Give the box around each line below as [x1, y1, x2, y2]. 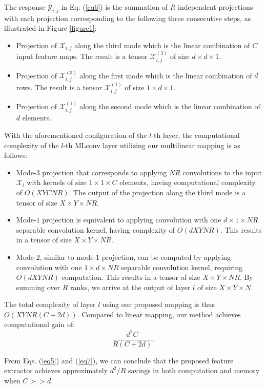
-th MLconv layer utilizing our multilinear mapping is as [63, 139, 240, 150]
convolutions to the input [182, 167, 262, 177]
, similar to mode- [39, 251, 96, 262]
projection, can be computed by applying [101, 251, 231, 262]
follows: [4, 150, 28, 160]
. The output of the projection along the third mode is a [69, 187, 246, 197]
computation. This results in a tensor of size [62, 272, 200, 282]
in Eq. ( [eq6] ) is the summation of [61, 2, 168, 12]
